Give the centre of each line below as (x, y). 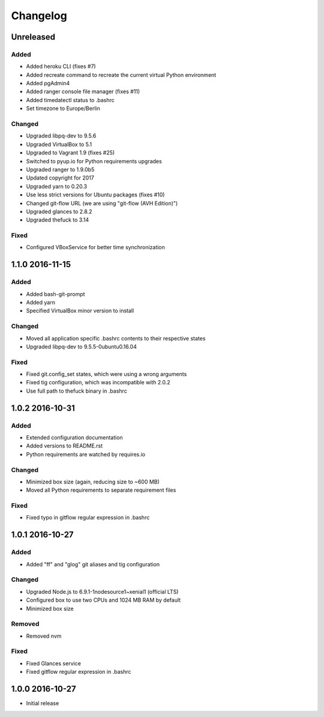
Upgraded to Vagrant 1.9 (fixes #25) (70, 153)
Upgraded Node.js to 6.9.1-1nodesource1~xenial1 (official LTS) (102, 591)
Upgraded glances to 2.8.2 (59, 211)
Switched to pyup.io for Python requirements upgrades (94, 161)
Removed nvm (44, 636)
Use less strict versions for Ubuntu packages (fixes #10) (95, 195)
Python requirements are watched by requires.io (86, 454)
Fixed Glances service (53, 663)
